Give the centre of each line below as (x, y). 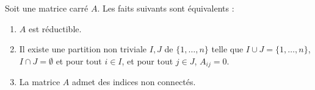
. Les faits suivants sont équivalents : (166, 8)
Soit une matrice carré (47, 8)
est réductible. (55, 28)
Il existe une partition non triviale (83, 49)
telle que (227, 49)
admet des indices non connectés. (134, 82)
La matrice (40, 82)
